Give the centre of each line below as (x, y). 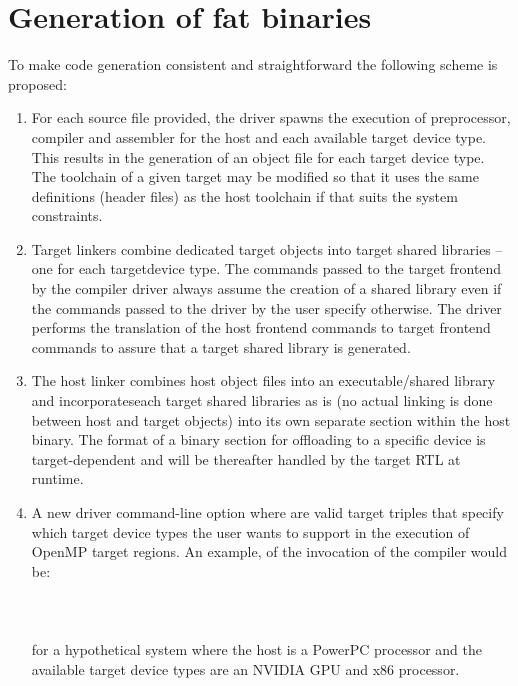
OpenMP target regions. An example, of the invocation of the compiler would (269, 551)
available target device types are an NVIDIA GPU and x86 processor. (245, 668)
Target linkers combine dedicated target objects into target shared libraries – (267, 248)
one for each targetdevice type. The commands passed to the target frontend (266, 268)
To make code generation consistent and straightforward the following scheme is (253, 64)
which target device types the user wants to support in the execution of (250, 531)
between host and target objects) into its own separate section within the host (271, 419)
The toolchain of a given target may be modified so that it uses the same (255, 176)
